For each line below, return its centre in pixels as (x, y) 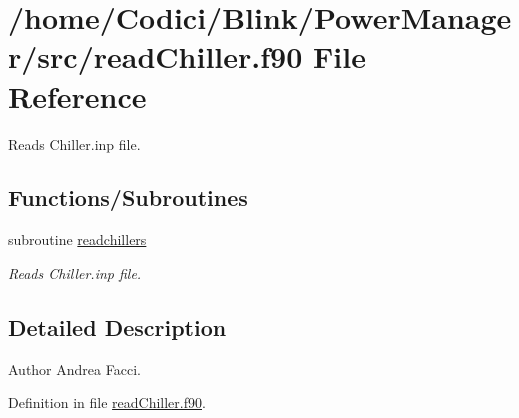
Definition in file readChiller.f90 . (107, 402)
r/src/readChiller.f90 (155, 56)
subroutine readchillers (77, 239)
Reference (77, 95)
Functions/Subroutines (128, 197)
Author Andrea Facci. (74, 368)
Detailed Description (117, 326)
